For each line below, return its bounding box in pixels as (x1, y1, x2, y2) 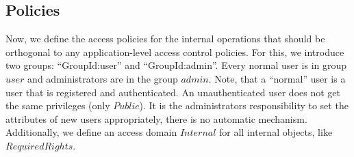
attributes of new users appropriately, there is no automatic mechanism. (5, 111, 307, 126)
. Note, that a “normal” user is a (208, 71, 346, 85)
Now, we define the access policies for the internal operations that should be (5, 31, 325, 46)
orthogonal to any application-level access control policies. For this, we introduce (5, 44, 344, 59)
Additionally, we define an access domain (5, 125, 177, 139)
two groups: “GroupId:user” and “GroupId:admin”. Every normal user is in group (5, 58, 347, 72)
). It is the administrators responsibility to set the (139, 98, 349, 113)
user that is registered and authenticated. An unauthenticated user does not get (5, 85, 340, 99)
